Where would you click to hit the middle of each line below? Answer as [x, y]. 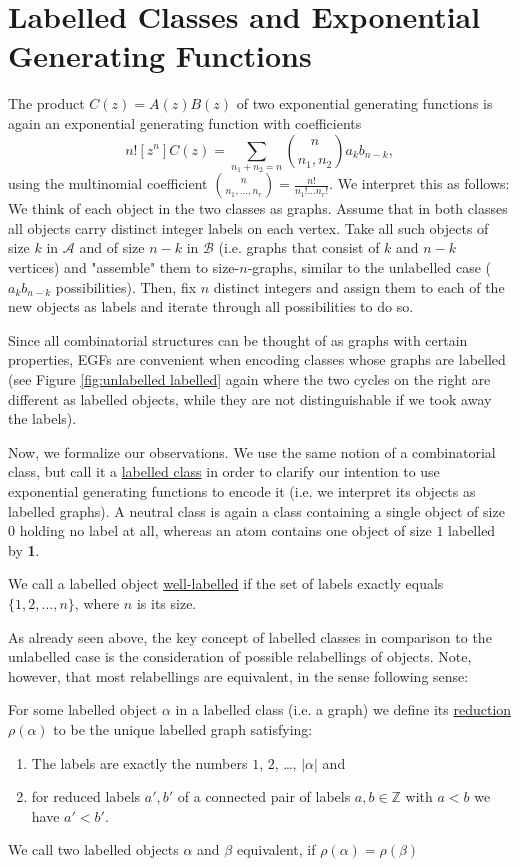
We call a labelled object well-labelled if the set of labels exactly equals [226, 583]
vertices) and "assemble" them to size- [124, 267]
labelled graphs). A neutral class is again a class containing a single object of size [256, 510]
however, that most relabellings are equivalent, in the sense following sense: [238, 675]
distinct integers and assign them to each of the [359, 286]
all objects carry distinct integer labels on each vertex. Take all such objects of [248, 227]
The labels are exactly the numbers [139, 762]
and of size [112, 247]
